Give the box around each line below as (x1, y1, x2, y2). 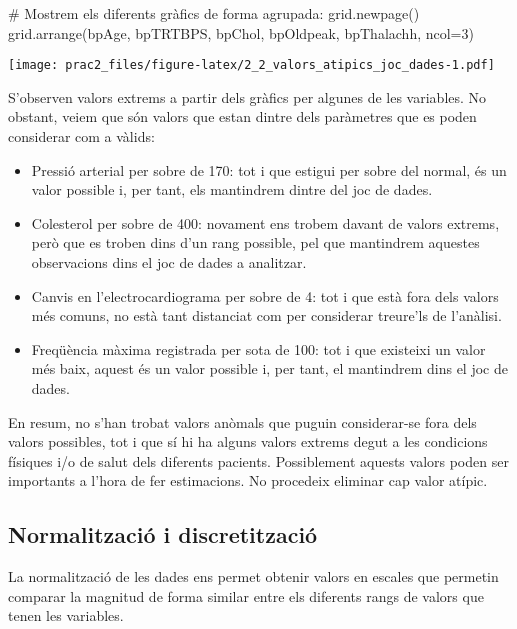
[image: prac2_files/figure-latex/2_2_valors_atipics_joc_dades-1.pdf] (8, 58, 495, 73)
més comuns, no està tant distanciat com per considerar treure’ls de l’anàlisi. (31, 305, 502, 326)
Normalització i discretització (8, 519, 318, 550)
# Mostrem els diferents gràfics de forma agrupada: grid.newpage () (8, 3, 420, 23)
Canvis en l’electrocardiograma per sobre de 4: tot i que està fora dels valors (31, 285, 499, 306)
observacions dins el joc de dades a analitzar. (31, 252, 307, 272)
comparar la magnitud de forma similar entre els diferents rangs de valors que (8, 585, 484, 606)
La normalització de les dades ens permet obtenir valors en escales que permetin (8, 566, 499, 587)
